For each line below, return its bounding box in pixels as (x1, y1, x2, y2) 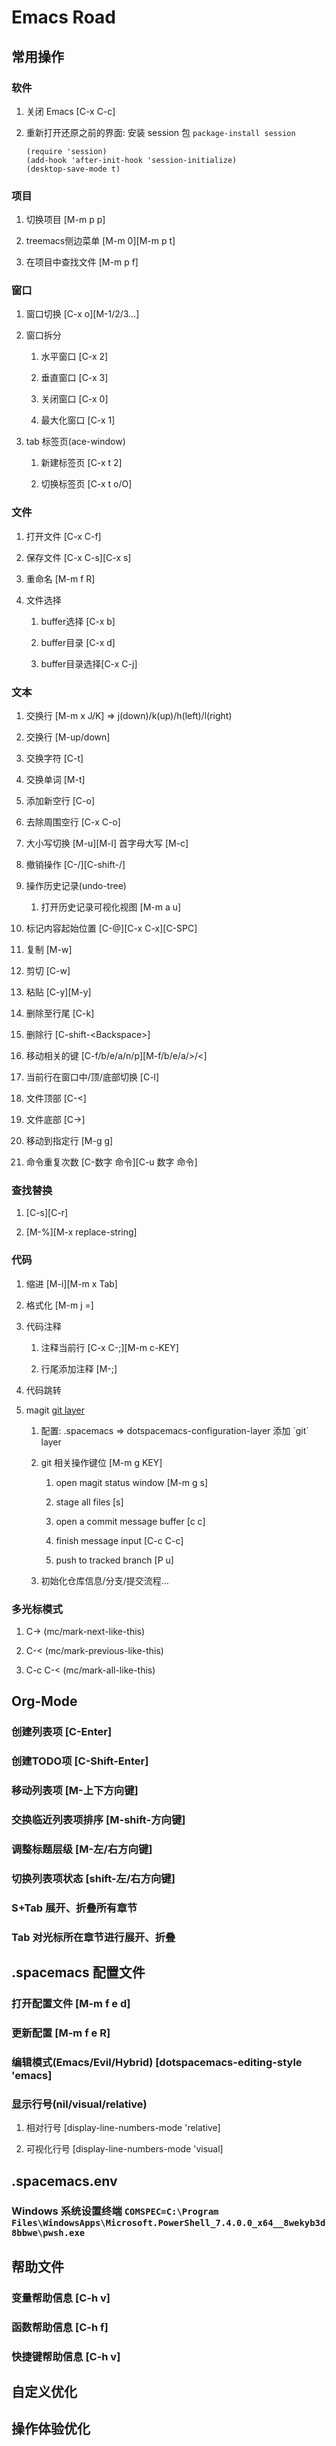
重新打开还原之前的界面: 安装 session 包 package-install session (25, 126, 296, 138)
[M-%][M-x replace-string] (25, 1226, 138, 1238)
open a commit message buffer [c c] (55, 1515, 206, 1527)
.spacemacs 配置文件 (11, 1964, 146, 1981)
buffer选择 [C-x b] (40, 615, 116, 627)
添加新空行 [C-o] (25, 795, 96, 807)
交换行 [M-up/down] (25, 731, 111, 743)
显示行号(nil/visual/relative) (11, 2097, 148, 2111)
